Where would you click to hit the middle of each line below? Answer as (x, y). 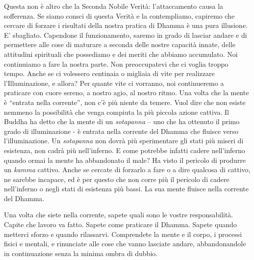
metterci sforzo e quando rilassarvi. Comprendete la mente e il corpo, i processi (123, 234)
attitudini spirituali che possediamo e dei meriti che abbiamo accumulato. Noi (121, 54)
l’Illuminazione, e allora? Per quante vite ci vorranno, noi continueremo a (114, 83)
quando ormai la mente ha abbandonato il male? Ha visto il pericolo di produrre (125, 160)
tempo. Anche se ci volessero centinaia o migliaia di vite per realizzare (109, 73)
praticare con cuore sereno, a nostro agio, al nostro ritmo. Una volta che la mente (127, 92)
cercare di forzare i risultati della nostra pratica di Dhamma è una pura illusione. (126, 25)
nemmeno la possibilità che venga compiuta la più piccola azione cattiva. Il (117, 112)
